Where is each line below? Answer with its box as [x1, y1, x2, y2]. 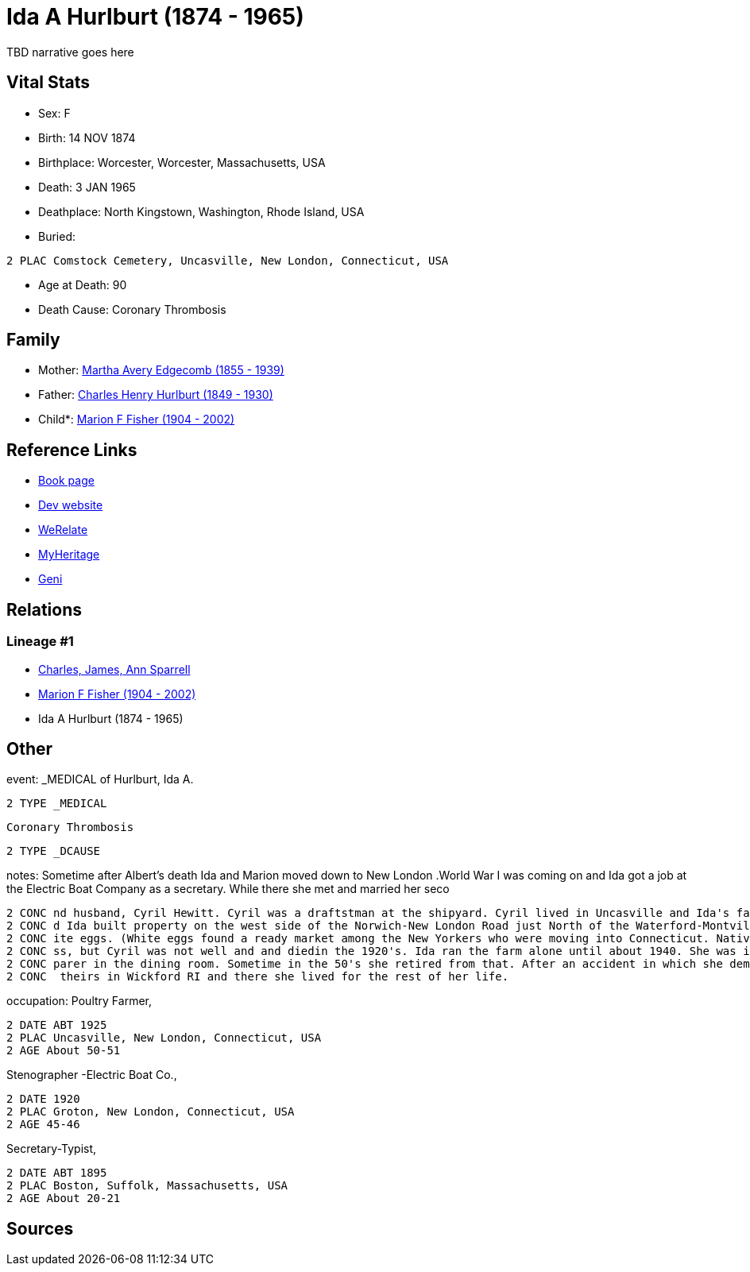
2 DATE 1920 [6, 1092, 80, 1106]
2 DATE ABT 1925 [6, 1019, 107, 1032]
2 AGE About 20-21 [6, 1192, 121, 1205]
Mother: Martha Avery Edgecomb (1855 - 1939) [38, 363, 284, 377]
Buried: [38, 229, 76, 243]
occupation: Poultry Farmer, [6, 994, 152, 1008]
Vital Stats [6, 72, 91, 93]
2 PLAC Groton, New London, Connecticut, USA [6, 1105, 295, 1119]
